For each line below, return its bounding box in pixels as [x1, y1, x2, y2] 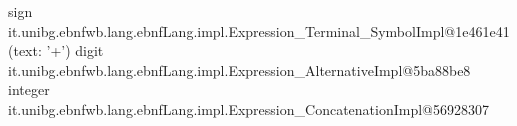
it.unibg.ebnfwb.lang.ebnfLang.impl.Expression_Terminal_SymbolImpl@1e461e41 [8, 20, 510, 41]
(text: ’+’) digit [8, 40, 104, 61]
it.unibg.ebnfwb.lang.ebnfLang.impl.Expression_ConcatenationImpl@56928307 [8, 98, 489, 119]
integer [8, 79, 50, 100]
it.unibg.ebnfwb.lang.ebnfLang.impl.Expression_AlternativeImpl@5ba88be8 [8, 59, 471, 80]
